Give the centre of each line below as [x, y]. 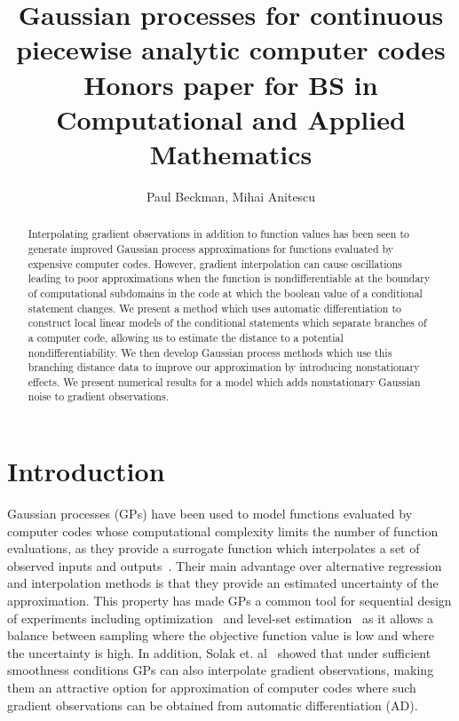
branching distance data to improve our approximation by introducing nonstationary [224, 367]
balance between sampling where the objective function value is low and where [221, 635]
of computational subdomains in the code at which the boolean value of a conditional [225, 293]
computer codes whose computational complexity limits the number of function [223, 531]
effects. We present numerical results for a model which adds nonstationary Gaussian [224, 381]
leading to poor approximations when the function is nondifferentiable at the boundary [229, 278]
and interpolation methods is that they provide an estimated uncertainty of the [223, 583]
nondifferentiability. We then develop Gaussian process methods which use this [210, 352]
